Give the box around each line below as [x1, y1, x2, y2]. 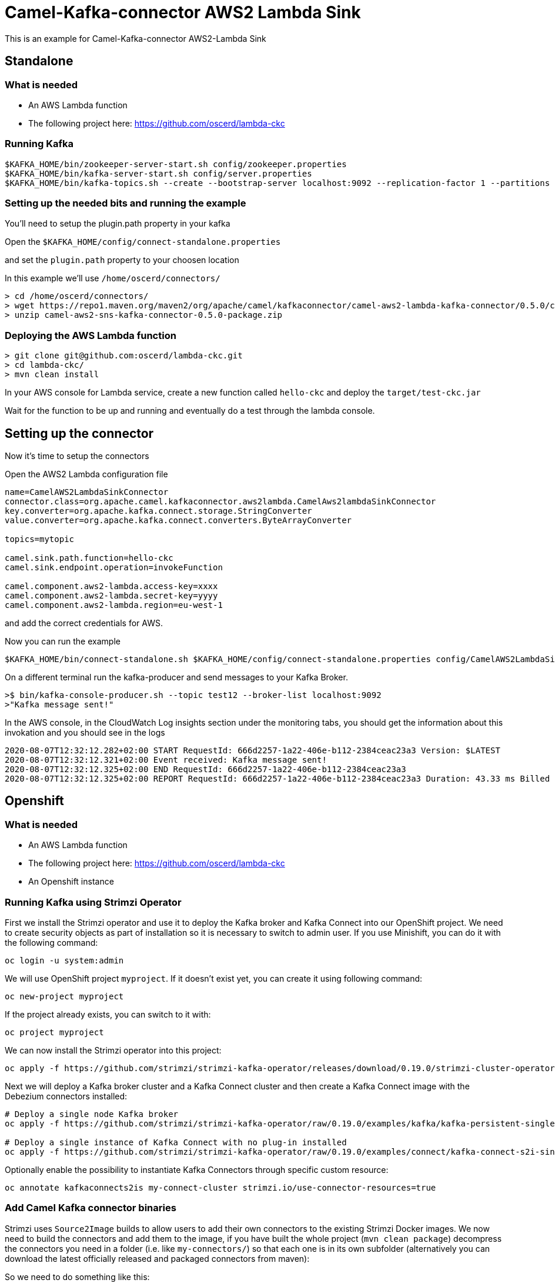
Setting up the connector [5, 426, 154, 441]
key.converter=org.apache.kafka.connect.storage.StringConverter [5, 506, 312, 516]
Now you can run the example [5, 636, 121, 647]
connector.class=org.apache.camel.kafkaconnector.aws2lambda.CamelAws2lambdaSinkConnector [5, 497, 436, 507]
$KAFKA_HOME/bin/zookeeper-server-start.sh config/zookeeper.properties [5, 159, 347, 169]
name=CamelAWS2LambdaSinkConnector [5, 487, 169, 497]
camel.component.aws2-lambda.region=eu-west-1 [5, 600, 223, 610]
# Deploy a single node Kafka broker [5, 1109, 179, 1119]
